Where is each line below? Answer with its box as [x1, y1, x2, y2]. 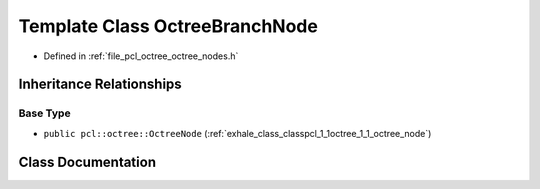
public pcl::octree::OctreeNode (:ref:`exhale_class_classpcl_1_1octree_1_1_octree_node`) [43, 127, 432, 139]
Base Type [18, 106, 71, 120]
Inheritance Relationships [18, 76, 182, 93]
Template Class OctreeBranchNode [18, 15, 319, 37]
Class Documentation [18, 153, 157, 170]
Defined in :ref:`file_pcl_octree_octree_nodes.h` [43, 50, 239, 62]
